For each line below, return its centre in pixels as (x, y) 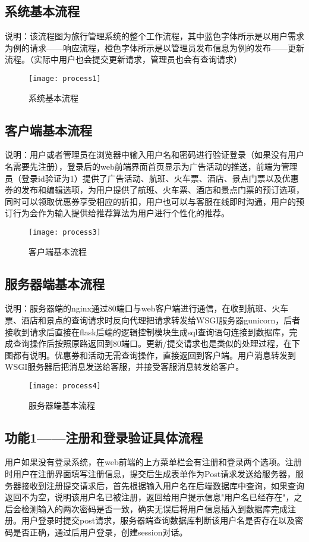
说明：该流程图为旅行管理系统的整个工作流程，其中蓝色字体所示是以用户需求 (154, 36)
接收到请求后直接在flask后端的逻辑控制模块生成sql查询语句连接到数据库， (147, 331)
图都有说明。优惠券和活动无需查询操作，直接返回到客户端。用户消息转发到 (150, 355)
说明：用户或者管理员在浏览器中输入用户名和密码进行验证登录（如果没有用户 (154, 155)
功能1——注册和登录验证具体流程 (104, 437)
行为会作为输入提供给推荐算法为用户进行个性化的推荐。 (121, 213)
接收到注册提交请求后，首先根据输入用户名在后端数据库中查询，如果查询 (163, 485)
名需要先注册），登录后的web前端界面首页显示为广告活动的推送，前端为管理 (151, 166)
